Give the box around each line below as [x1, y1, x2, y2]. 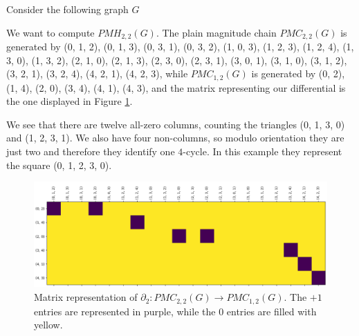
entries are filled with [226, 304, 317, 318]
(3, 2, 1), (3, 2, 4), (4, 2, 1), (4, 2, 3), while [6, 66, 188, 81]
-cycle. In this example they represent [183, 144, 342, 159]
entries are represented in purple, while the [34, 304, 216, 318]
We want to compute [6, 25, 95, 39]
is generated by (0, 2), [251, 66, 345, 81]
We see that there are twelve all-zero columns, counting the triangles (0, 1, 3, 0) [6, 117, 345, 131]
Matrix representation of [34, 290, 138, 304]
